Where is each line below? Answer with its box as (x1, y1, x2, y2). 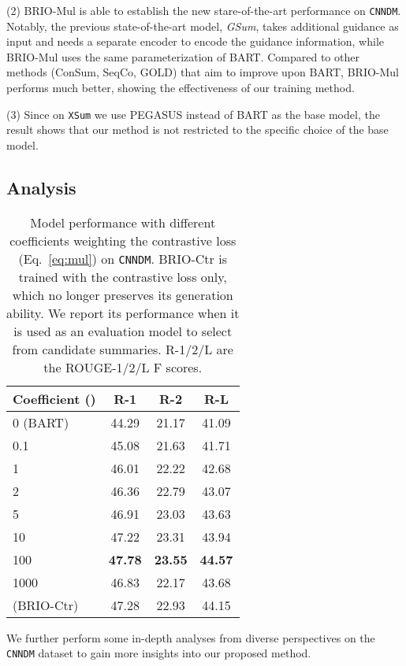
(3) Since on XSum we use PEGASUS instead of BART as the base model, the (6, 105, 380, 122)
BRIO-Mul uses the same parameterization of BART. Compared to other (6, 48, 359, 65)
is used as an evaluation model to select (13, 321, 233, 340)
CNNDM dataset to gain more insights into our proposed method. (6, 645, 311, 661)
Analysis (6, 175, 76, 199)
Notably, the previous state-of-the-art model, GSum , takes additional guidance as (6, 17, 399, 34)
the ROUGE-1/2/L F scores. (43, 357, 203, 376)
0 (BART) (13, 413, 69, 431)
